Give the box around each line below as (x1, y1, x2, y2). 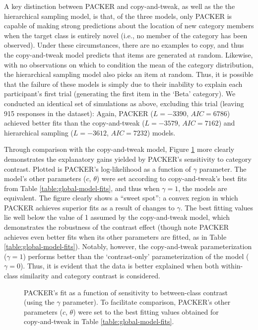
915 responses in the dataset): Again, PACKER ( (4, 108, 153, 118)
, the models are (178, 183, 227, 193)
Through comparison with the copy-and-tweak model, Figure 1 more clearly (4, 144, 235, 154)
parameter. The (199, 163, 247, 174)
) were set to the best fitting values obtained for (73, 306, 219, 317)
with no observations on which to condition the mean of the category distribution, (4, 59, 254, 69)
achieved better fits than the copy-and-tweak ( (4, 118, 145, 128)
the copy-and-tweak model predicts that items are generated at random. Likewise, (4, 49, 253, 60)
